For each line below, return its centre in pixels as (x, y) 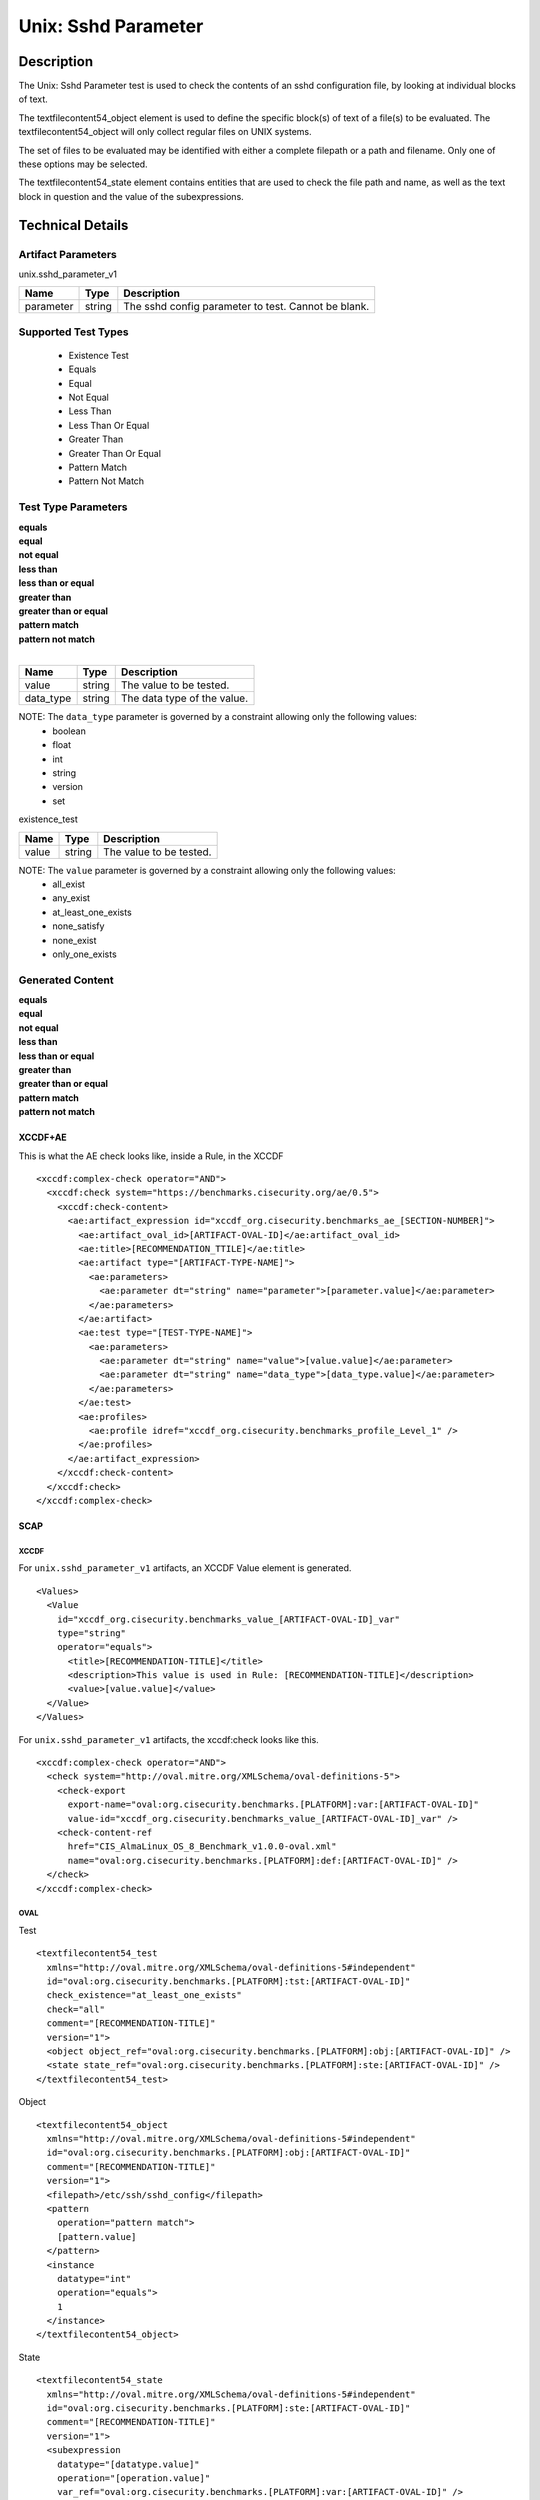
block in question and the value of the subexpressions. (131, 196)
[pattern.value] (96, 2236)
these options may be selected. (83, 164)
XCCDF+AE (42, 1137)
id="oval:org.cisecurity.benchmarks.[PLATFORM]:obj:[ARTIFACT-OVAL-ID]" (228, 2153)
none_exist (74, 940)
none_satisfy (78, 926)
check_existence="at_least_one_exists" (144, 1995)
